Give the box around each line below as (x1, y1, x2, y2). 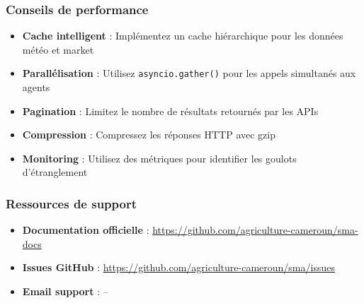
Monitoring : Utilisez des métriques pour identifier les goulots (22, 150, 297, 165)
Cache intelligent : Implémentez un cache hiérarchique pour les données (22, 28, 343, 43)
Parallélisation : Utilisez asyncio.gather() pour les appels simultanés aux (22, 66, 356, 81)
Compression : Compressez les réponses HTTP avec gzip (22, 127, 275, 142)
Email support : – (22, 284, 108, 299)
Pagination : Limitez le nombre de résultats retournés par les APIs (22, 103, 319, 118)
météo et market (22, 42, 94, 57)
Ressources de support (6, 194, 137, 212)
